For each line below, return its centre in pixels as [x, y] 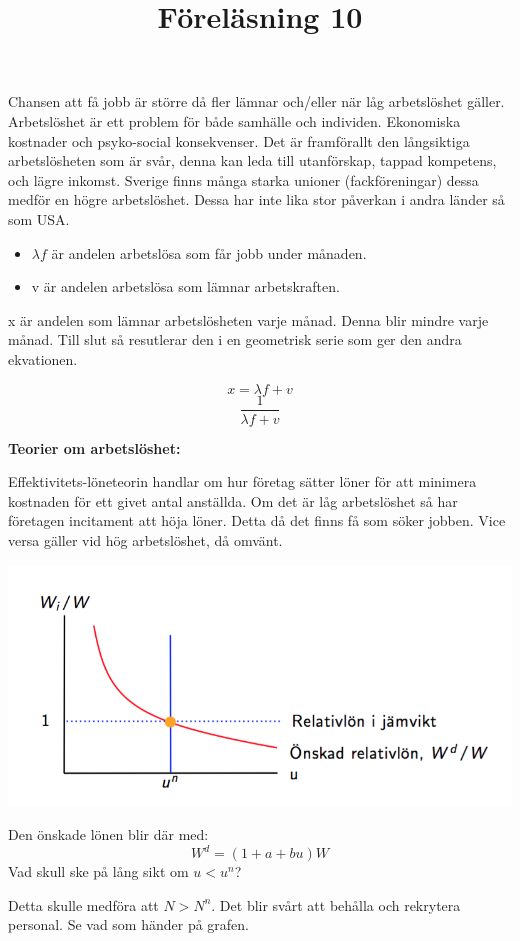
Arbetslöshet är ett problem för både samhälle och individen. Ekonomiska [234, 120]
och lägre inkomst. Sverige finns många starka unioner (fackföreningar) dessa [243, 179]
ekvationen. [43, 358]
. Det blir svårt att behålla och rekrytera [336, 904]
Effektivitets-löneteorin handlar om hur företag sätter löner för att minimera [242, 481]
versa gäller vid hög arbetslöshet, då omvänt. [145, 539]
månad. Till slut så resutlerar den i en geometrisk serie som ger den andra [235, 339]
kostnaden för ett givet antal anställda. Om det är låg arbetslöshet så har [233, 500]
